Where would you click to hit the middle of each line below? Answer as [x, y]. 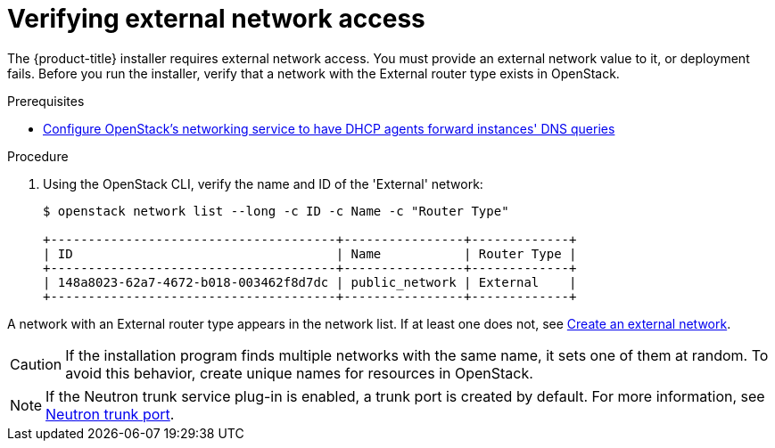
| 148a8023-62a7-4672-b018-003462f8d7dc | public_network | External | [310, 282]
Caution [36, 364]
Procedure [38, 156]
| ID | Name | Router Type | [310, 253]
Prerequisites [46, 101]
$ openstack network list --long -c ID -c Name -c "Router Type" [276, 211]
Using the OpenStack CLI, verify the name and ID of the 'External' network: [263, 183]
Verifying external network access [216, 19]
